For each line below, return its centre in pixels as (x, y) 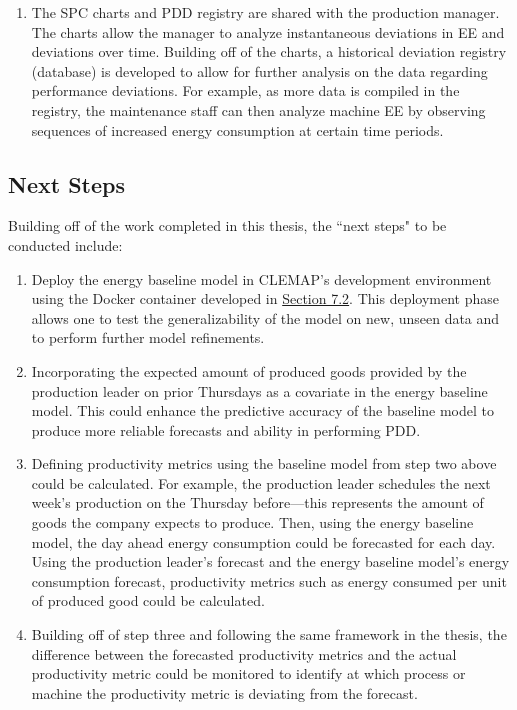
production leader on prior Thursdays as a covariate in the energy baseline (259, 390)
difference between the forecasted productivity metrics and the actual (244, 653)
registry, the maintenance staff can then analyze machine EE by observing (258, 109)
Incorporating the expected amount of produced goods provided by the (249, 370)
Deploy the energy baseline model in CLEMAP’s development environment (261, 278)
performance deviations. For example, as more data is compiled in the (245, 90)
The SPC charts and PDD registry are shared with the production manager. (265, 12)
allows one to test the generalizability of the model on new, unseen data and (265, 317)
